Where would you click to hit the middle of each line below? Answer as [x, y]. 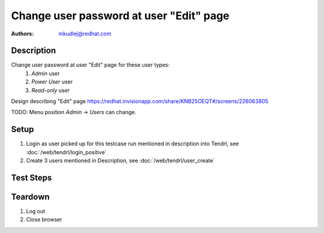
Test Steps [31, 177]
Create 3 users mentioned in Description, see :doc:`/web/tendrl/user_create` [121, 161]
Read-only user [51, 90]
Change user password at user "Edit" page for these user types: [91, 65]
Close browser [44, 220]
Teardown [31, 197]
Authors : [22, 34]
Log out [36, 211]
